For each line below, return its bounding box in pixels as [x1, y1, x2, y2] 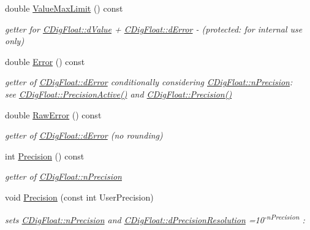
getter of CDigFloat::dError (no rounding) [5, 129, 163, 142]
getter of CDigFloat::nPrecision [5, 170, 122, 183]
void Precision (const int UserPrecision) [5, 190, 154, 203]
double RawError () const [5, 108, 102, 121]
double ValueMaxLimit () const [5, 2, 123, 14]
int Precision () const [5, 149, 85, 162]
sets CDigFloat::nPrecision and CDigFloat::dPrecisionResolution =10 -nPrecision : [5, 212, 305, 226]
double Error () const [5, 55, 85, 67]
